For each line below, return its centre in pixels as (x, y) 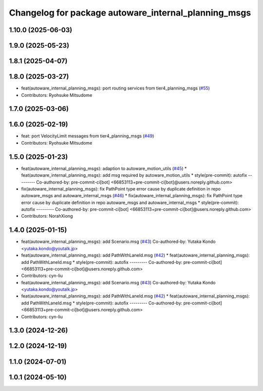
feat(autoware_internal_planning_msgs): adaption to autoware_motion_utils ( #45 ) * (104, 168)
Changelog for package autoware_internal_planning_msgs (130, 13)
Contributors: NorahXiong (47, 216)
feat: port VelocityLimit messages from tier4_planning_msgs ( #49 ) (88, 136)
